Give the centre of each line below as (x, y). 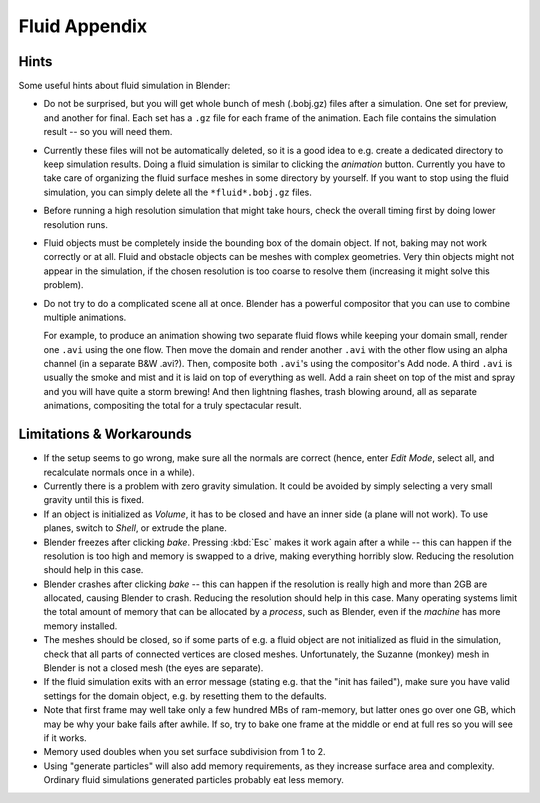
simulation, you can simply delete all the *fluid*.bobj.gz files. (177, 192)
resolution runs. (76, 224)
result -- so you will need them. (108, 132)
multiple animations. (85, 317)
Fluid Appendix (83, 26)
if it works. (65, 737)
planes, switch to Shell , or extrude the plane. (135, 528)
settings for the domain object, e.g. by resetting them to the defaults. (185, 696)
